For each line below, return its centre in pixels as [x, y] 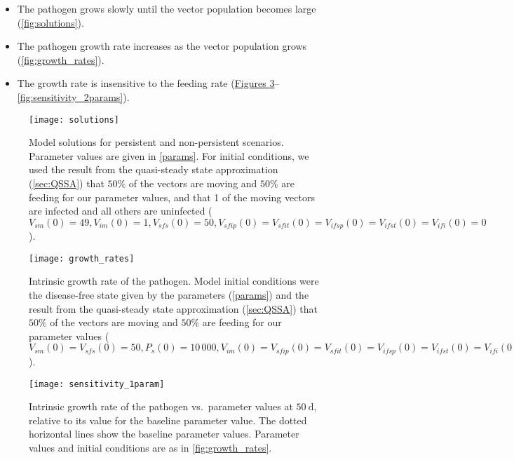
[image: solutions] [74, 120]
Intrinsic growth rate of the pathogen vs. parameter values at [161, 406]
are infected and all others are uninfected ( [121, 211]
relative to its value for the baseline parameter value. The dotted [168, 420]
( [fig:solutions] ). [50, 22]
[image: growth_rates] [82, 258]
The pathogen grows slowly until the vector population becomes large [167, 8]
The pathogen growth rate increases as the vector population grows [162, 46]
